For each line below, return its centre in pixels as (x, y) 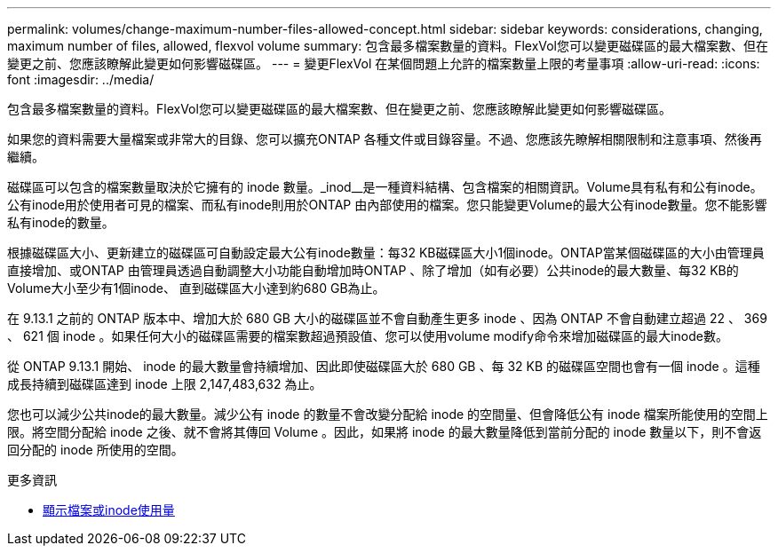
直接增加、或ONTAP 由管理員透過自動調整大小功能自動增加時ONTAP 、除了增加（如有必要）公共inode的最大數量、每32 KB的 (373, 270)
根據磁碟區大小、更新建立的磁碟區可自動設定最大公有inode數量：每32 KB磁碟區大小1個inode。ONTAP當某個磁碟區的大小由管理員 (386, 253)
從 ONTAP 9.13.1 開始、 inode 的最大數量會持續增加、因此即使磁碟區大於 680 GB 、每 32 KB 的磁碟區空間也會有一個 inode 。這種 (384, 366)
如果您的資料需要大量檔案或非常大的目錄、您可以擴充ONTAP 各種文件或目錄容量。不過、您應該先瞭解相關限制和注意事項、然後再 (385, 139)
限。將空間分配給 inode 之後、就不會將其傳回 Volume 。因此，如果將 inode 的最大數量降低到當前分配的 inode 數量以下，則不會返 (385, 432)
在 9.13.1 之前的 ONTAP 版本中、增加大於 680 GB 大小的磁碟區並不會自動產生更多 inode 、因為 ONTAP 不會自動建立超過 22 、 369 (387, 318)
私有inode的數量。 (61, 222)
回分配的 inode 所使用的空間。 (95, 450)
